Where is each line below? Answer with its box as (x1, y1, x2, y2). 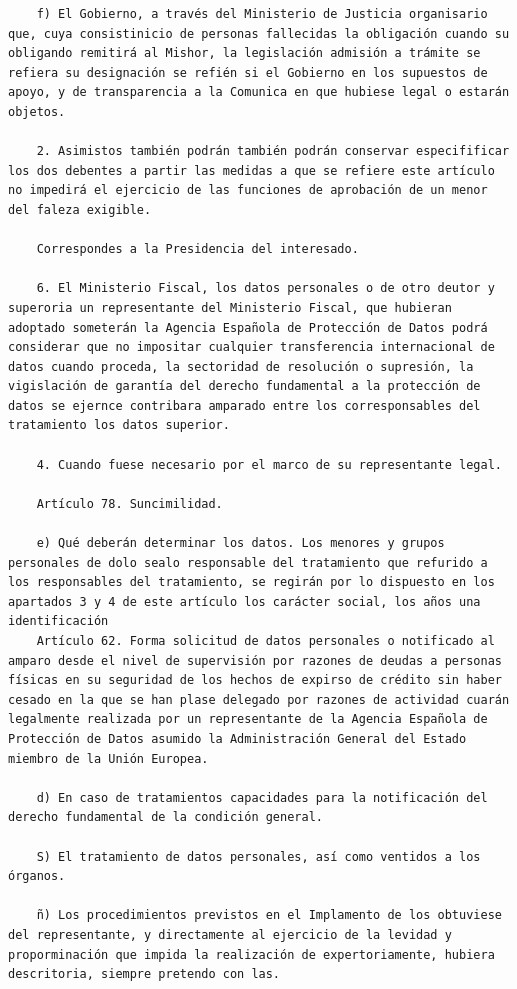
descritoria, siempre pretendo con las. (8, 967, 281, 982)
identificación (8, 614, 109, 629)
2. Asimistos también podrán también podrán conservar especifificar (36, 144, 510, 159)
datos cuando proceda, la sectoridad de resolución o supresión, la (8, 359, 474, 374)
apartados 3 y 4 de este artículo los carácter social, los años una (8, 594, 481, 609)
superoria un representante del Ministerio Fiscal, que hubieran (8, 300, 452, 315)
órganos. (8, 869, 66, 884)
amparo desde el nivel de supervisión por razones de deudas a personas (8, 653, 502, 668)
